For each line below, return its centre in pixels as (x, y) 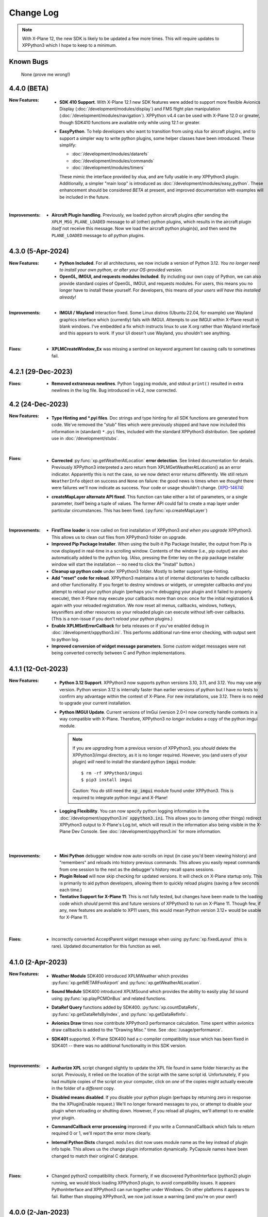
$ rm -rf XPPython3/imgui (112, 773)
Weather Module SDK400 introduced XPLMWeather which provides (120, 976)
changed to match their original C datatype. (95, 1156)
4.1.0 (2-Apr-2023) (38, 962)
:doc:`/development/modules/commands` (113, 161)
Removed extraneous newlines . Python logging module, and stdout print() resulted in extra (148, 383)
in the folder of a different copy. (83, 1088)
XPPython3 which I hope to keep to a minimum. (69, 45)
